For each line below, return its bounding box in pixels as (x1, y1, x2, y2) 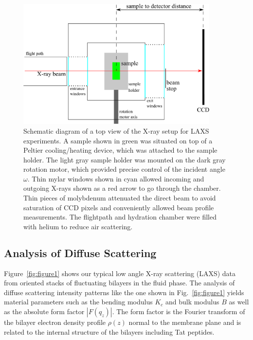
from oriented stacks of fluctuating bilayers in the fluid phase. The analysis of (4, 278, 235, 288)
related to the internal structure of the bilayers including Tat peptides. (4, 326, 215, 337)
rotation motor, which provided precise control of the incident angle (23, 164, 225, 174)
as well (229, 297, 249, 307)
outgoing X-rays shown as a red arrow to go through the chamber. (23, 183, 221, 193)
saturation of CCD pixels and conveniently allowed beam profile (23, 202, 214, 212)
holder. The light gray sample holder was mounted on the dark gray (23, 154, 226, 164)
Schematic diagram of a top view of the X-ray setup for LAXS (23, 125, 209, 136)
